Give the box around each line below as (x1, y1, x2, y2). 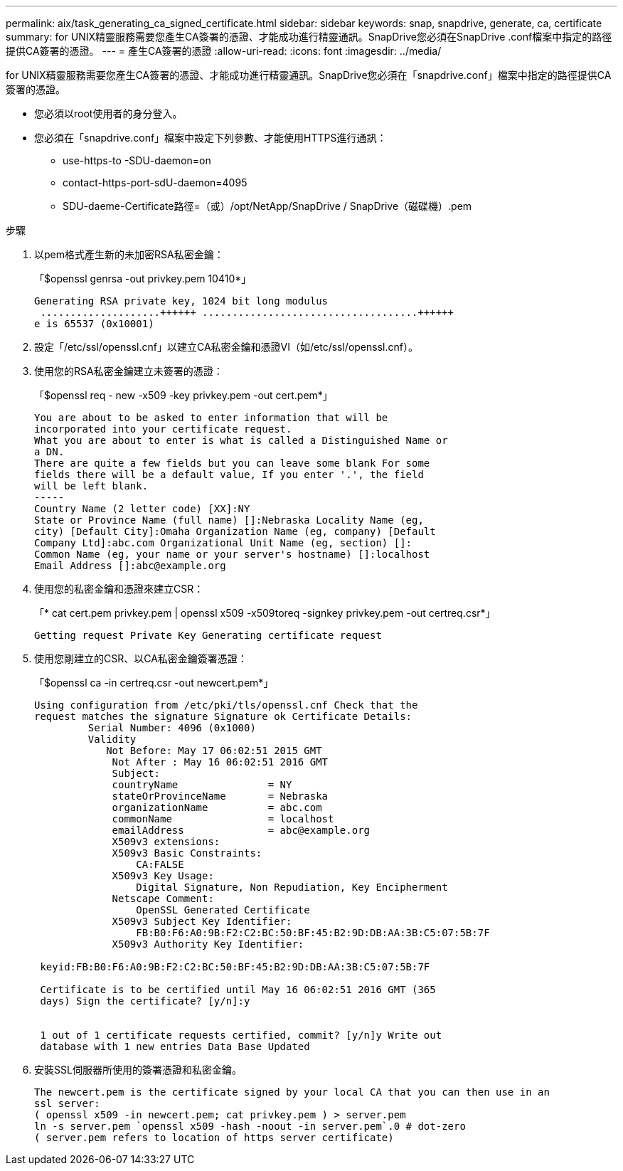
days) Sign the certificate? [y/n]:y (40, 995, 250, 1007)
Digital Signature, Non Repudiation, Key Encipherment (136, 881, 448, 893)
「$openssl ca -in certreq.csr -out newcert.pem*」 (34, 677, 274, 689)
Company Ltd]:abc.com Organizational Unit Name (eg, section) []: (34, 537, 412, 549)
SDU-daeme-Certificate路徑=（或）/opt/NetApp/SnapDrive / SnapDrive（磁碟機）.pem (63, 200, 472, 212)
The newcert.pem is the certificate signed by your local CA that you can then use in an (34, 1086, 550, 1098)
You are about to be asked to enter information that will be (34, 412, 388, 423)
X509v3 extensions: (112, 836, 220, 847)
